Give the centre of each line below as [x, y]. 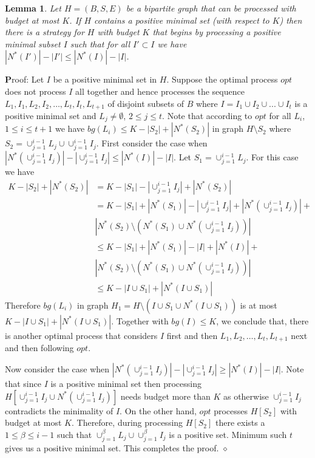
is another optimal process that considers [81, 335]
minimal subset [33, 43]
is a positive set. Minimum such [228, 434]
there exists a [240, 422]
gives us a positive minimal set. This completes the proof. [112, 448]
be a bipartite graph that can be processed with [211, 8]
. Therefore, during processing [127, 422]
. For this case [272, 157]
